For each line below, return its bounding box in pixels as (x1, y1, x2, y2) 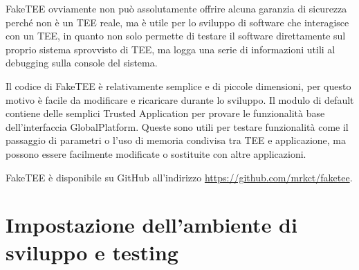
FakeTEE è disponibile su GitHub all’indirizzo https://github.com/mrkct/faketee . (6, 170, 353, 184)
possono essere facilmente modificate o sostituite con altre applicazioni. (6, 146, 306, 161)
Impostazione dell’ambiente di (6, 210, 297, 239)
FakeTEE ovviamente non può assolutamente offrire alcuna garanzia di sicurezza (6, 1, 347, 15)
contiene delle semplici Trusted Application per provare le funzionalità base (6, 106, 325, 120)
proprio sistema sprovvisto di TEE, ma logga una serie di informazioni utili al (6, 42, 335, 56)
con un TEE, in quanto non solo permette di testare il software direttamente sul (6, 28, 346, 43)
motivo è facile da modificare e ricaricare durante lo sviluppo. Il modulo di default (6, 92, 354, 107)
